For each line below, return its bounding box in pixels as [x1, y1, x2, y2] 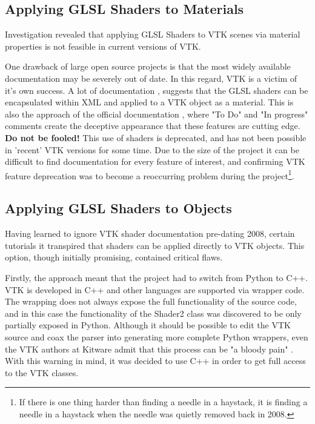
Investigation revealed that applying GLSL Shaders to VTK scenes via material [5, 28, 300, 41]
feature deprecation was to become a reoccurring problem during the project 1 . [5, 167, 294, 182]
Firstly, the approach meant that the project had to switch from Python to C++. [5, 271, 308, 283]
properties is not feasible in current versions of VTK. [5, 39, 201, 52]
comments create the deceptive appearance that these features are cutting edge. [5, 119, 300, 132]
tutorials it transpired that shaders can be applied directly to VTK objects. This [5, 239, 305, 251]
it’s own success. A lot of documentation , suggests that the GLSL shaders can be [5, 84, 308, 96]
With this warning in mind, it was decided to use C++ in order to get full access [5, 354, 306, 367]
